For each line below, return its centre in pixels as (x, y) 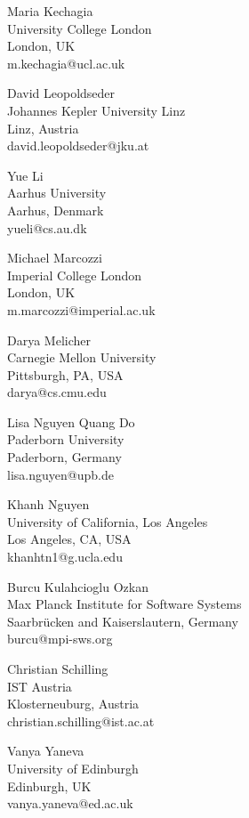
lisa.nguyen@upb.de (60, 474)
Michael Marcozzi (55, 258)
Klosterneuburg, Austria (73, 704)
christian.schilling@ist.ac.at (81, 721)
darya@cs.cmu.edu (57, 392)
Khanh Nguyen (48, 504)
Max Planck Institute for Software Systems (124, 604)
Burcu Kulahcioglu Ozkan (78, 586)
